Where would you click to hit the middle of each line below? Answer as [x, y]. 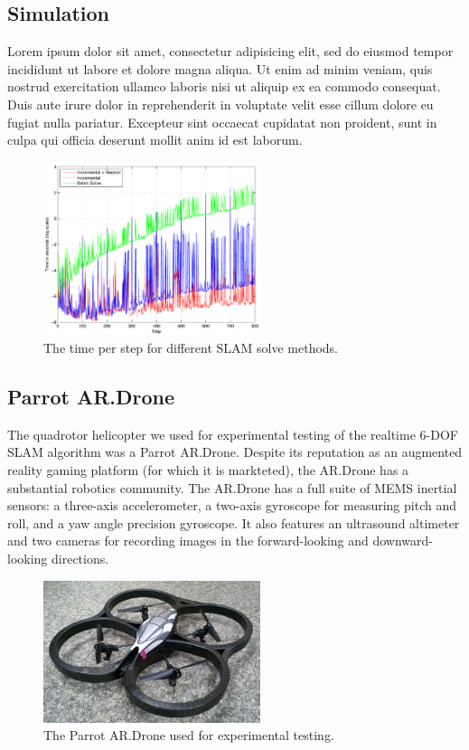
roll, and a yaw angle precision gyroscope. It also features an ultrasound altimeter [234, 522]
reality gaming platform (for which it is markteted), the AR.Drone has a [208, 470]
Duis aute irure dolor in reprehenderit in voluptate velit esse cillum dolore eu [220, 104]
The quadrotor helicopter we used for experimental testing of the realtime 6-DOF [233, 434]
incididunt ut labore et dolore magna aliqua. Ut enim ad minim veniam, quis [220, 68]
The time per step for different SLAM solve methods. [191, 348]
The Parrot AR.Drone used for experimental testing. [189, 735]
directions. [80, 558]
